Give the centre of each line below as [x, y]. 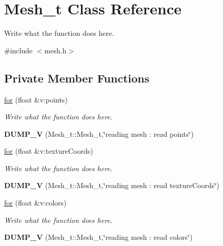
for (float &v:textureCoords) [49, 151]
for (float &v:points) [36, 99]
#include [18, 50]
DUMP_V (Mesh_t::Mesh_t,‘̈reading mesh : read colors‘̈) [98, 237]
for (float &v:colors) [35, 203]
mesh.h [55, 50]
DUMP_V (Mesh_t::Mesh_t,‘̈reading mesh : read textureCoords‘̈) [112, 185]
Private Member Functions [77, 78]
